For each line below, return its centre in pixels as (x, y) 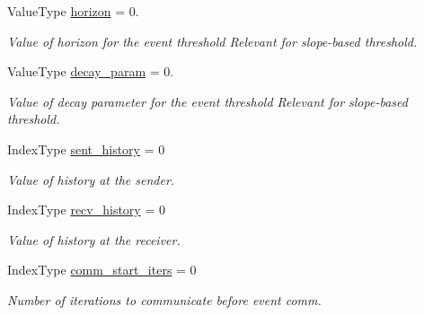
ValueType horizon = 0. (73, 11)
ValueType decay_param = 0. (91, 71)
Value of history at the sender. (91, 179)
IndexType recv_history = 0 (86, 210)
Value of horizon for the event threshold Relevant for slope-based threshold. (212, 41)
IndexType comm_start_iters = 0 (102, 270)
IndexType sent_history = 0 (86, 149)
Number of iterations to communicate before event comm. (164, 299)
